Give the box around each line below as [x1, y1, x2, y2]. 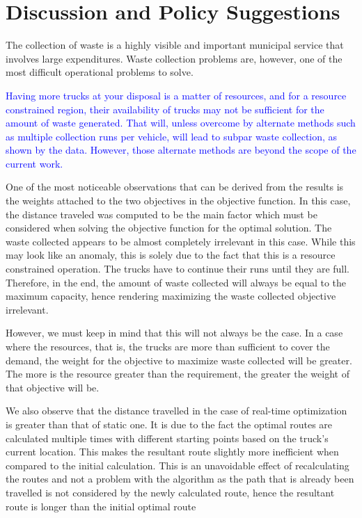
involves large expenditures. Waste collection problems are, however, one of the [6, 51, 343, 65]
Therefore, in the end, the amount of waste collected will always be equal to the [6, 275, 347, 289]
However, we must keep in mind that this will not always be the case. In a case [6, 325, 343, 340]
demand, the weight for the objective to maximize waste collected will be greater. [6, 353, 352, 367]
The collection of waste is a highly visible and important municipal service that [6, 38, 344, 52]
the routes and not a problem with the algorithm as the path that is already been [6, 471, 354, 486]
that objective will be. [6, 380, 100, 394]
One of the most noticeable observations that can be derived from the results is [6, 179, 344, 194]
